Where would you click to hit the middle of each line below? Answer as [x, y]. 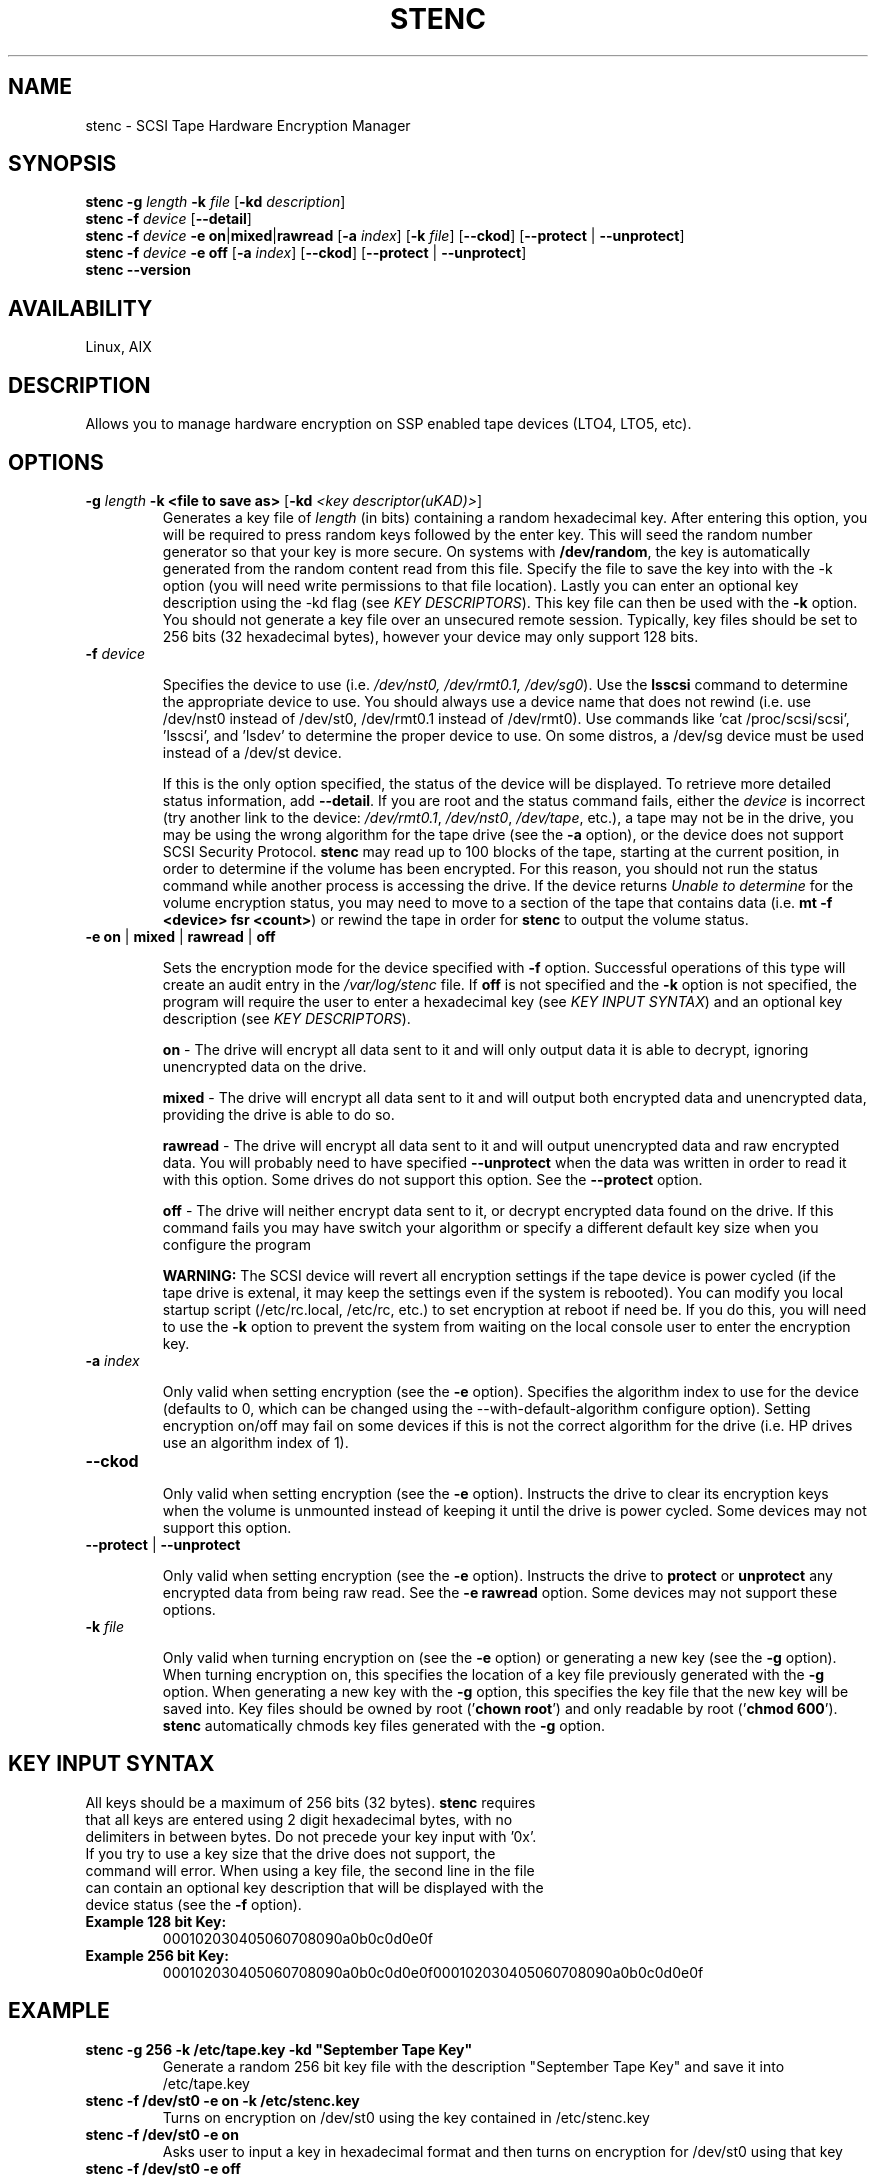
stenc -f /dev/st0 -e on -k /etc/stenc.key [222, 2100]
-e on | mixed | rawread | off [180, 936]
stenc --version [138, 270]
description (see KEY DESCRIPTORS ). [286, 1018]
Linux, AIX [118, 347]
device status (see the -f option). [193, 1904]
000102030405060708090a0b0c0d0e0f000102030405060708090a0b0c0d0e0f [433, 1972]
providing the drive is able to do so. [278, 1114]
